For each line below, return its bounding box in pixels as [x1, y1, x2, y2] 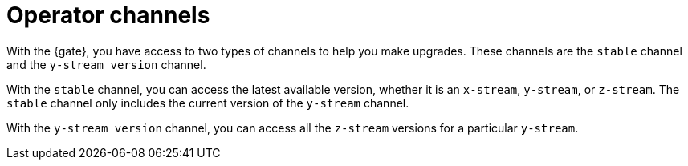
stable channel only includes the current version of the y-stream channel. [6, 95, 409, 110]
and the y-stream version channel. [6, 57, 206, 71]
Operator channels [6, 2, 210, 29]
